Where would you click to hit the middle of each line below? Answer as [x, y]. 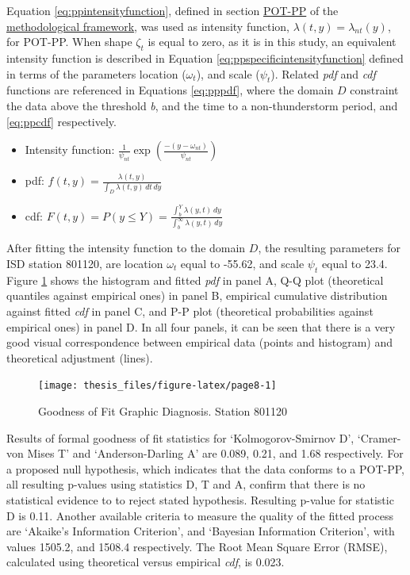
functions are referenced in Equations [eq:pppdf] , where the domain [170, 90]
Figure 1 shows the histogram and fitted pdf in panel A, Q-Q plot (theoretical [195, 280]
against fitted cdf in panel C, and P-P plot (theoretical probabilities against [190, 310]
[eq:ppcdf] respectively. [61, 121]
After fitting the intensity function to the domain [126, 248]
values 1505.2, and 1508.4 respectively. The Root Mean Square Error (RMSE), [197, 546]
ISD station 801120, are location [85, 263]
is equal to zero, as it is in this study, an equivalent [272, 42]
